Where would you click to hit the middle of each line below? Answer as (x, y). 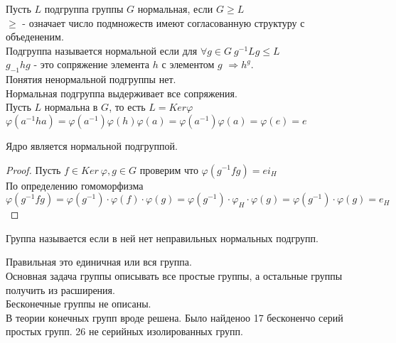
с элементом (188, 64)
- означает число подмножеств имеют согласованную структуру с (164, 22)
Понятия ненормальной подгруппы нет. (91, 79)
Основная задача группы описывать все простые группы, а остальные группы (174, 275)
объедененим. (35, 37)
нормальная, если (175, 9)
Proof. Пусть (33, 169)
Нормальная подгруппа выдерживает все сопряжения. (122, 93)
